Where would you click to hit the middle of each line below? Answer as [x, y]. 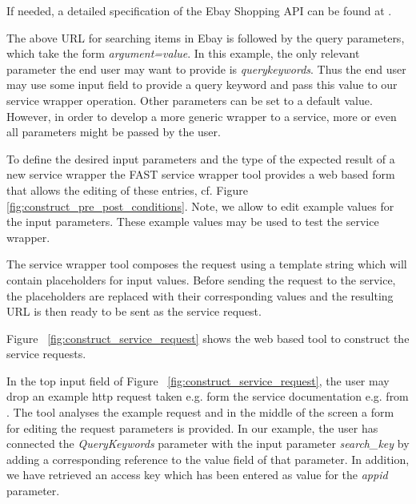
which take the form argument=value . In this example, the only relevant [183, 53]
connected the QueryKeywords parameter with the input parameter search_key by [208, 444]
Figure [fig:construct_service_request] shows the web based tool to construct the [208, 338]
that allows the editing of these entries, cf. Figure [127, 190]
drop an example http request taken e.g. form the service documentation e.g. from [208, 396]
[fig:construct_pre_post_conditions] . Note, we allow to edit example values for [200, 206]
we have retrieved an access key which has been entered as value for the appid [197, 475]
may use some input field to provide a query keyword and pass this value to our [202, 85]
